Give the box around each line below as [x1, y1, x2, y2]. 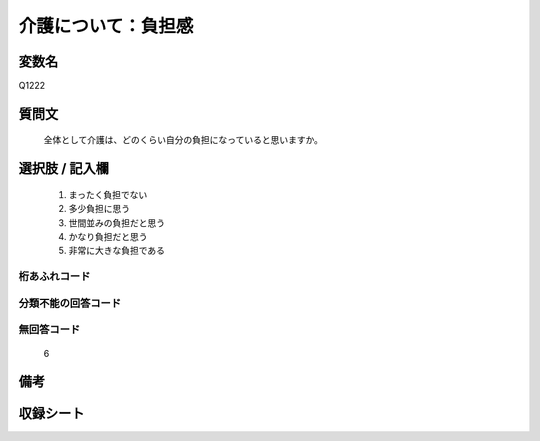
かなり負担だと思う [68, 231, 148, 243]
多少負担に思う [68, 203, 130, 215]
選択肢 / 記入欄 [18, 160, 110, 177]
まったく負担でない [68, 188, 148, 200]
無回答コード [18, 323, 81, 337]
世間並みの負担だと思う [68, 216, 165, 229]
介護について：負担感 [18, 15, 194, 37]
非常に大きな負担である [68, 245, 165, 257]
